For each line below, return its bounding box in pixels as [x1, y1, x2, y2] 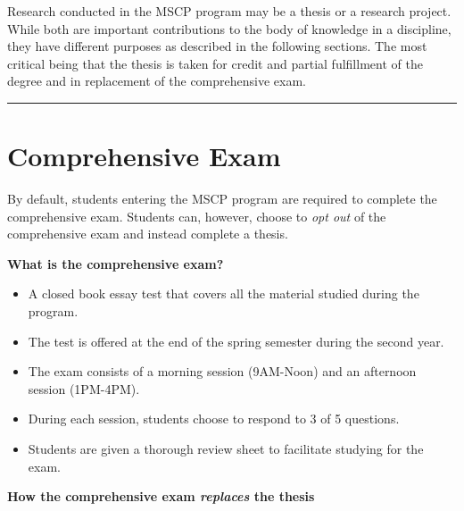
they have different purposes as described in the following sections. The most [7, 37, 427, 55]
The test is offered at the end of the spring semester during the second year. [28, 331, 444, 350]
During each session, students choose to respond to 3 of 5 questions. [28, 409, 400, 428]
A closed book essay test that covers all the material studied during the [28, 284, 419, 303]
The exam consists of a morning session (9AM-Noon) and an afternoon [28, 362, 417, 381]
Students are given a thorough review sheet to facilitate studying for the [28, 440, 424, 458]
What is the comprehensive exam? [7, 254, 224, 272]
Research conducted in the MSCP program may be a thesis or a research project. [7, 2, 452, 20]
